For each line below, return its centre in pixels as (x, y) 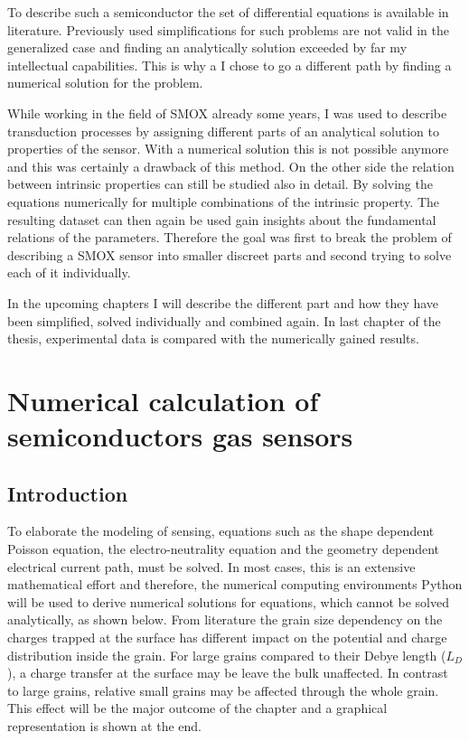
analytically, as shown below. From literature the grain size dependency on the (225, 619)
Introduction (68, 493)
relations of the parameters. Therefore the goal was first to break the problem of (230, 237)
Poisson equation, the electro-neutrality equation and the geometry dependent (224, 549)
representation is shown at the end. (104, 725)
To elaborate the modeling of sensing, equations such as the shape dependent (221, 531)
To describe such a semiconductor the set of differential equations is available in (228, 12)
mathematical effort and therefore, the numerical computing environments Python (235, 584)
